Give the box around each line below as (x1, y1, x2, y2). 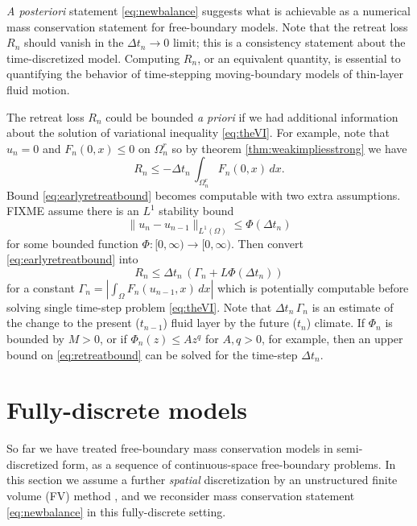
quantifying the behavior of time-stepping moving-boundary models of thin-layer (6, 65, 404, 82)
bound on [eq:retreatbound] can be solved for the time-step (6, 346, 298, 362)
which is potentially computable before (217, 279, 409, 296)
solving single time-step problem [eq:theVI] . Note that (6, 298, 272, 315)
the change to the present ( (6, 314, 140, 331)
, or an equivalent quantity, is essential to (197, 49, 401, 66)
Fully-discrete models (6, 393, 248, 426)
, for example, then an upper (262, 329, 403, 346)
